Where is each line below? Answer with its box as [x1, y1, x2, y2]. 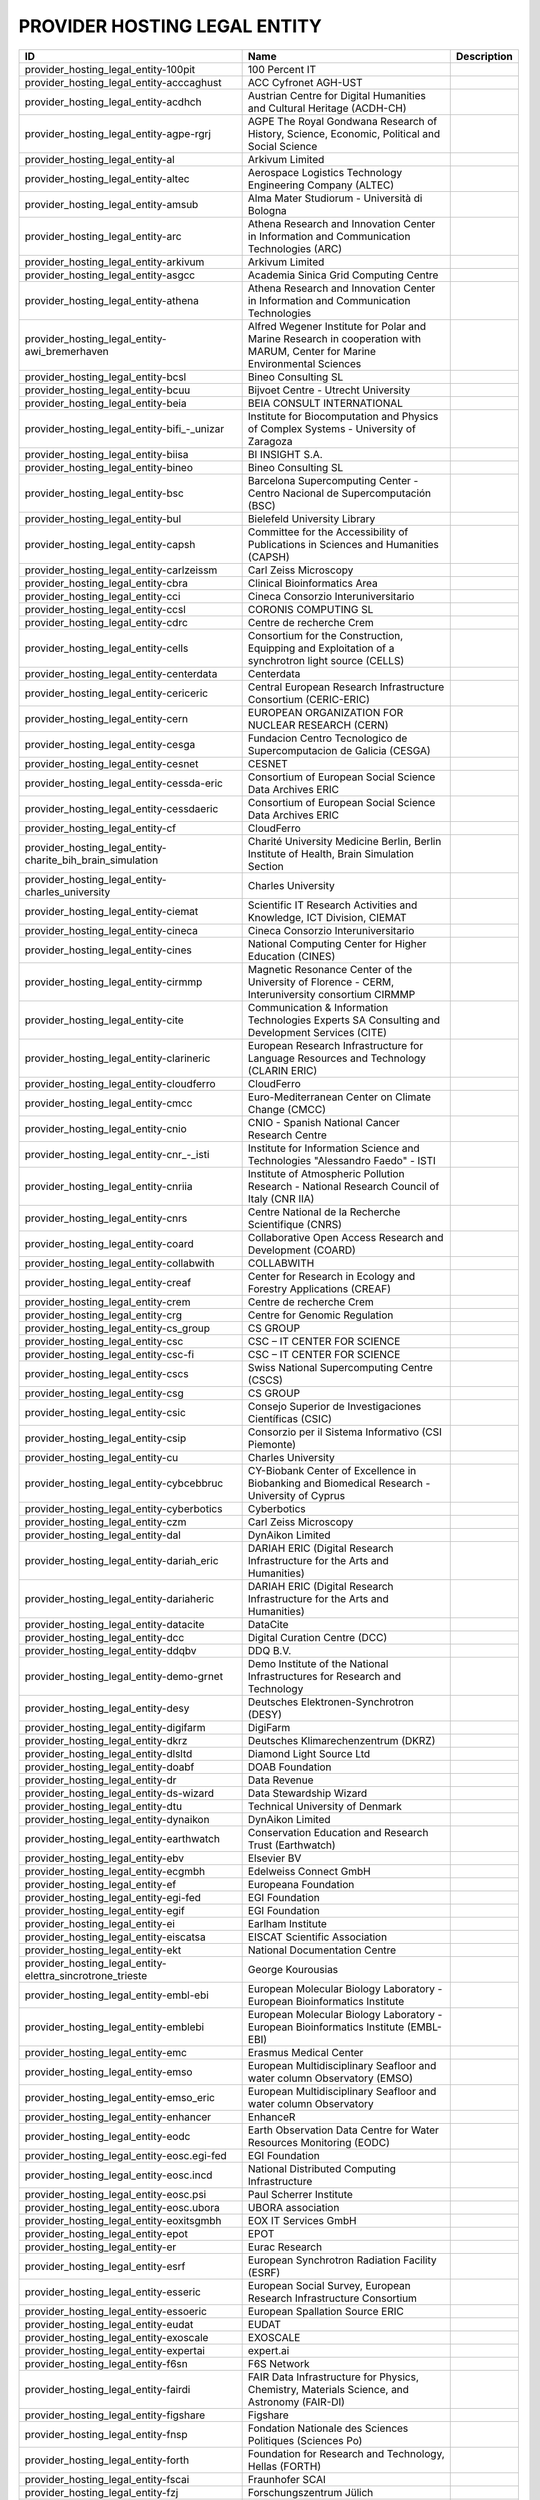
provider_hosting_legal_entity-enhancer [24, 2110, 212, 2124]
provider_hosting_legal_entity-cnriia [24, 1179, 193, 1193]
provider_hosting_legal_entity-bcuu [24, 383, 191, 397]
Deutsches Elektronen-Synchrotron [247, 1695, 415, 1709]
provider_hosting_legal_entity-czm [24, 1515, 187, 1529]
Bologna [247, 203, 287, 217]
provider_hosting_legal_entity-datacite [24, 1617, 205, 1631]
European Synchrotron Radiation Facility [247, 2253, 437, 2267]
